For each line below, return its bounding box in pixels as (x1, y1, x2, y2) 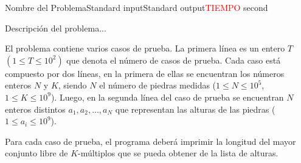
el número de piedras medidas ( (99, 79, 216, 91)
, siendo (58, 79, 87, 91)
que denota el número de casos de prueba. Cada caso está (66, 53, 281, 66)
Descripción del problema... (5, 21, 106, 34)
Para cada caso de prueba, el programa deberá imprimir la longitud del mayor (5, 135, 296, 147)
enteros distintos (5, 102, 66, 115)
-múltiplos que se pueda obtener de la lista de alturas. (78, 147, 279, 159)
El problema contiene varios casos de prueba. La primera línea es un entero (5, 42, 285, 55)
